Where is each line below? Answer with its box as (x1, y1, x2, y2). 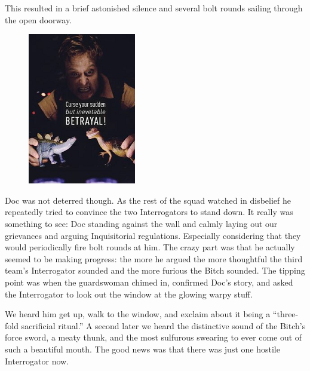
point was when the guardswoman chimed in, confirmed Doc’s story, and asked (5, 275, 293, 288)
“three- (272, 308, 299, 320)
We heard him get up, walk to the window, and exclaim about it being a (5, 308, 271, 320)
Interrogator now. (5, 354, 69, 367)
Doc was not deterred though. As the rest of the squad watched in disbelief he (5, 194, 291, 206)
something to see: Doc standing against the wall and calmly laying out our (5, 217, 278, 229)
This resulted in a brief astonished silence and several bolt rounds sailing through (5, 2, 303, 14)
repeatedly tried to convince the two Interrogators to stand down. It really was (5, 206, 293, 218)
